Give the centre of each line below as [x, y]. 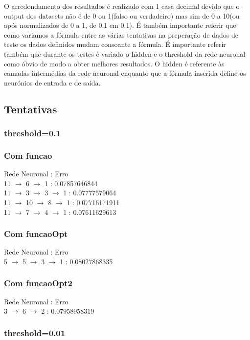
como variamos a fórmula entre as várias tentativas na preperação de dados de [121, 34]
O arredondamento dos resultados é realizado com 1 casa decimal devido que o [122, 6]
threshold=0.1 [32, 133]
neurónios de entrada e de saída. [52, 82]
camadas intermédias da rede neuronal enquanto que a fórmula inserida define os [125, 73]
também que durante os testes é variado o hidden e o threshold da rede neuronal [125, 53]
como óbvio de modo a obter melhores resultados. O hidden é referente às [114, 63]
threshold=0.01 [35, 332]
